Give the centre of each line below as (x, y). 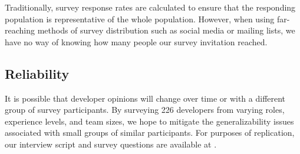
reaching (20, 30)
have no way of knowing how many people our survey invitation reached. (136, 41)
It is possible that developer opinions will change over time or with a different (145, 98)
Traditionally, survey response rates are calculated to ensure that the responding (150, 7)
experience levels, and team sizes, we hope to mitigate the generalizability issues (149, 121)
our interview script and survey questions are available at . (111, 144)
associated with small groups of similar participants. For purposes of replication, (150, 133)
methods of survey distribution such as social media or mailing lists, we (166, 30)
